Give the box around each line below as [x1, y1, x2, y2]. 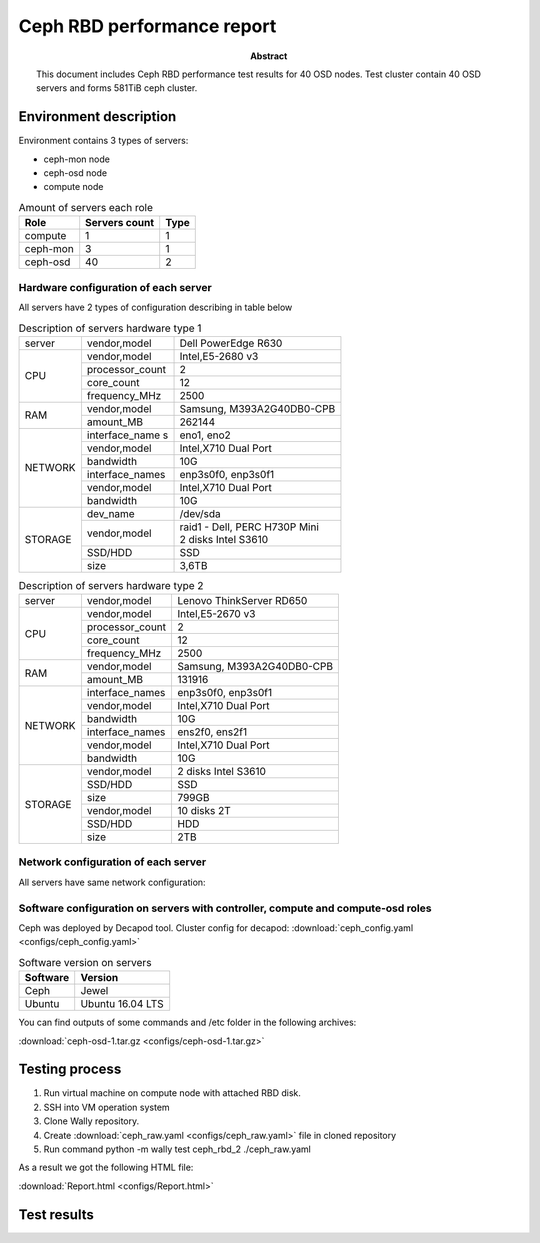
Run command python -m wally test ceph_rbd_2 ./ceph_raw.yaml [43, 1143, 312, 1155]
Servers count [85, 216, 155, 230]
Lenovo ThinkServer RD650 [177, 594, 308, 608]
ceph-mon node [43, 153, 110, 165]
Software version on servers [18, 955, 152, 969]
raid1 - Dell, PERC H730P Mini [179, 520, 320, 534]
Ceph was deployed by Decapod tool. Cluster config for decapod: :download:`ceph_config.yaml [18, 921, 414, 934]
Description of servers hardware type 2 [18, 578, 204, 592]
